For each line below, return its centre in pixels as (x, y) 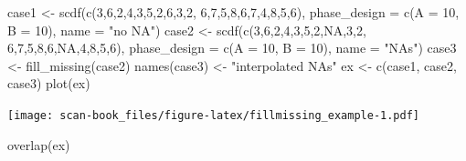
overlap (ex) (39, 144)
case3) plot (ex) (49, 83)
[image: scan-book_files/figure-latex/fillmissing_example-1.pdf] (214, 115)
